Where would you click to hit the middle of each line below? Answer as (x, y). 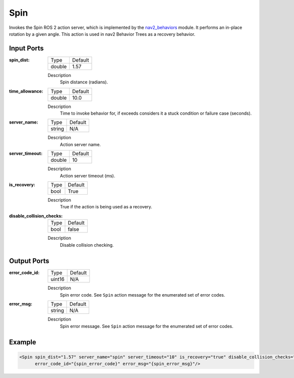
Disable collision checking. (87, 245)
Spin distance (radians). (84, 82)
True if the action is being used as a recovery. (106, 207)
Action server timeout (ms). (87, 176)
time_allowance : (26, 91)
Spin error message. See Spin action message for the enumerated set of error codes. (147, 326)
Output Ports (29, 261)
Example (23, 342)
